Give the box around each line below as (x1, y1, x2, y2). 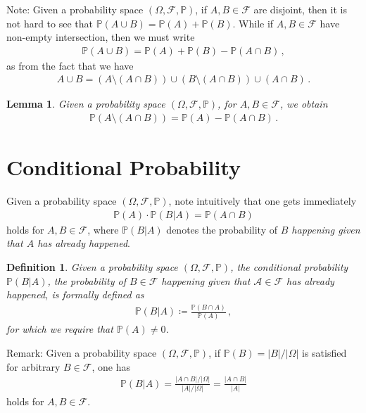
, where (87, 222, 119, 236)
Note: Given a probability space (6, 2, 144, 16)
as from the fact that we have (6, 58, 134, 72)
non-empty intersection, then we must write (6, 30, 195, 44)
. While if (232, 15, 274, 30)
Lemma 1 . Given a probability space (6, 96, 165, 111)
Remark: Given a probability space (6, 345, 157, 360)
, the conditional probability (230, 260, 348, 274)
